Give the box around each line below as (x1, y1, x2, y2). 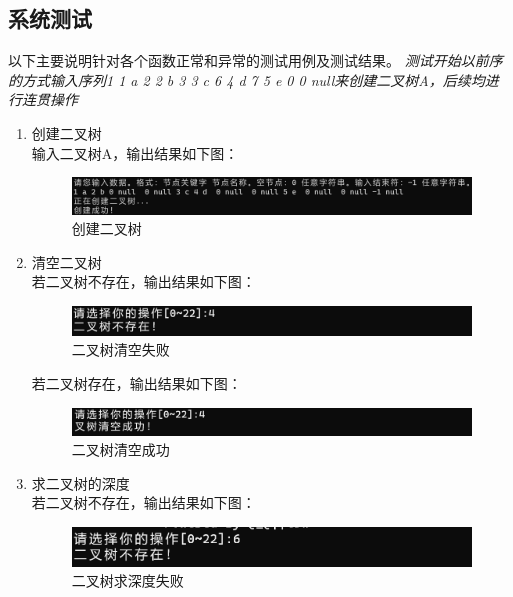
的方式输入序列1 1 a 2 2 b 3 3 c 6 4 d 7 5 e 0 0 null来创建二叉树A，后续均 (8, 69, 485, 90)
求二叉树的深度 (31, 472, 130, 493)
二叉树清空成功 (71, 439, 170, 460)
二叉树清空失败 (71, 339, 170, 360)
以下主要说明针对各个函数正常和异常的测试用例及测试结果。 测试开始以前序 (8, 50, 503, 71)
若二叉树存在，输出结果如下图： (31, 372, 242, 393)
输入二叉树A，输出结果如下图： (31, 142, 239, 163)
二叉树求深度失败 (71, 570, 184, 591)
